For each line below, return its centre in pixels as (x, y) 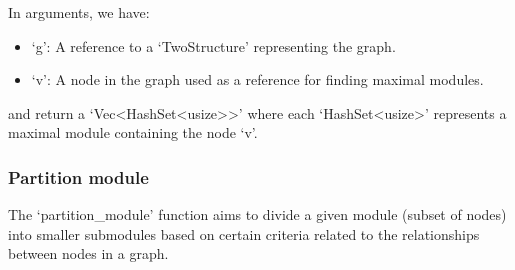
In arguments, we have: (79, 12)
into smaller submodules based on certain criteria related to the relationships (244, 233)
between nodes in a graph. (88, 253)
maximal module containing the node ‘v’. (133, 132)
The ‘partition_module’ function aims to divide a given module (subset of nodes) (257, 214)
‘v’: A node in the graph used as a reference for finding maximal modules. (257, 79)
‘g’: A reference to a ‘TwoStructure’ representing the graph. (213, 45)
